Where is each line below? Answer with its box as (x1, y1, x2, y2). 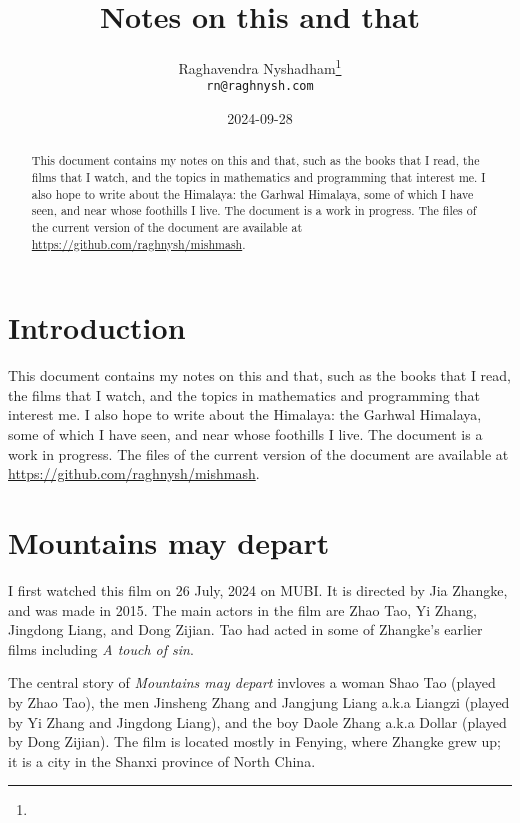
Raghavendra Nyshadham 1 (178, 55, 342, 78)
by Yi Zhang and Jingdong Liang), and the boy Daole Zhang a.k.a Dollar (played (8, 711, 507, 732)
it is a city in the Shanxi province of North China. (8, 750, 316, 771)
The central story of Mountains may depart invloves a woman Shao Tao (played (8, 672, 496, 693)
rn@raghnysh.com (206, 79, 314, 94)
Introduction (8, 307, 186, 348)
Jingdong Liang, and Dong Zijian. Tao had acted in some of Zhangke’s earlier (8, 619, 483, 640)
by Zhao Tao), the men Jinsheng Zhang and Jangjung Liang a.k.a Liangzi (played (8, 691, 510, 712)
